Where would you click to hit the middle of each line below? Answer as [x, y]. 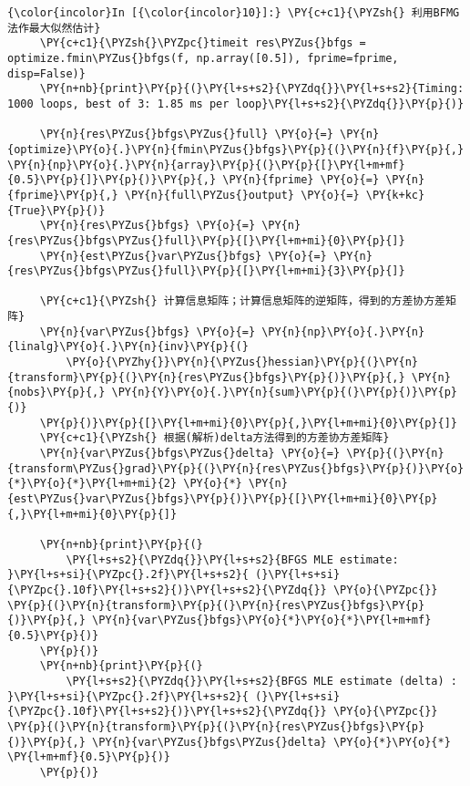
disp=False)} [46, 73]
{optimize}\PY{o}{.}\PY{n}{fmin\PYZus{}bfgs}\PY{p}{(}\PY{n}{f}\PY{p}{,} [236, 149]
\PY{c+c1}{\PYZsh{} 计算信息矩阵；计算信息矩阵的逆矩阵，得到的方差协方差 [242, 301]
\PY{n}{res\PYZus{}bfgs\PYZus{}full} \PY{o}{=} [186, 134]
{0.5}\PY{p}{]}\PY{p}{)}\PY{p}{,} [112, 180]
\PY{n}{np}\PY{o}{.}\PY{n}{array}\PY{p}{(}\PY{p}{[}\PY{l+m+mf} [206, 165]
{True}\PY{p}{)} [56, 210]
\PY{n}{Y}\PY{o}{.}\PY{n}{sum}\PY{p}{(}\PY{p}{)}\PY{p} [284, 393]
